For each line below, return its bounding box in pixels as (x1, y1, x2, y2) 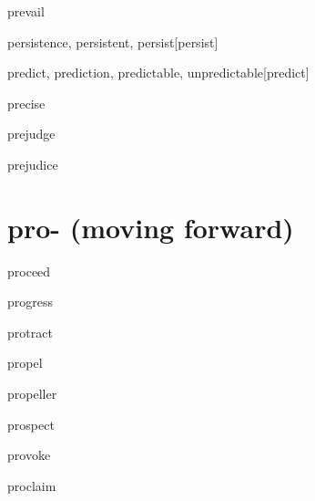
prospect (7, 414, 55, 433)
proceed (7, 261, 51, 280)
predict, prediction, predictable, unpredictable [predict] (7, 63, 310, 82)
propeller (7, 384, 57, 403)
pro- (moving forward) (7, 208, 294, 245)
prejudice (7, 154, 58, 173)
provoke (7, 445, 51, 464)
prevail (7, 2, 45, 20)
